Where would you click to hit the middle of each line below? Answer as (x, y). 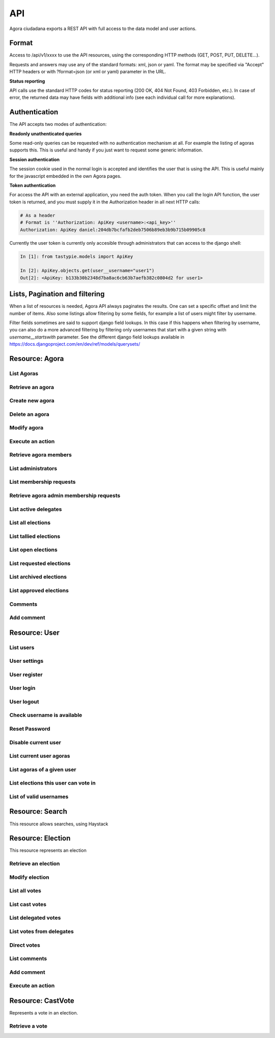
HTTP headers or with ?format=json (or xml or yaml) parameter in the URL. (88, 72)
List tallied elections (35, 536)
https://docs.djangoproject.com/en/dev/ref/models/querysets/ (75, 344)
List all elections (30, 523)
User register (26, 674)
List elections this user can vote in (53, 783)
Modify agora (26, 428)
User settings (26, 661)
